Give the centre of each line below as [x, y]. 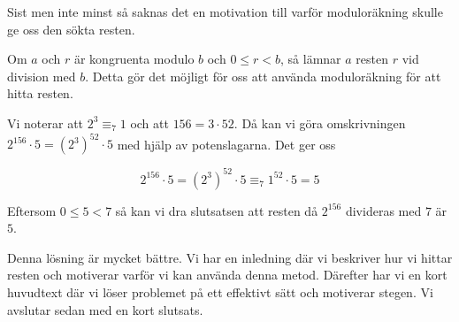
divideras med [383, 210]
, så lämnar [311, 59]
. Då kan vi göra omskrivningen [320, 123]
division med [42, 76]
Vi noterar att [46, 123]
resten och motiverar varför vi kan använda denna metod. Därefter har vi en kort [227, 275]
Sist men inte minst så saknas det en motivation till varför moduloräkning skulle [225, 11]
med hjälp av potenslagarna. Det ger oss [226, 144]
